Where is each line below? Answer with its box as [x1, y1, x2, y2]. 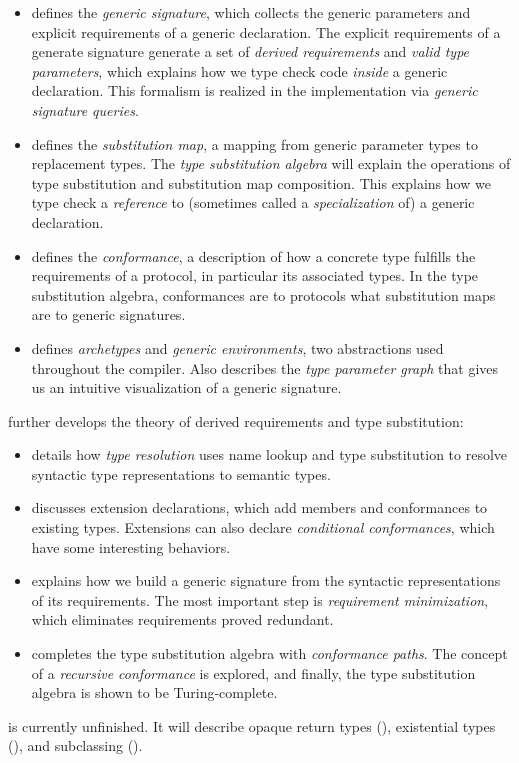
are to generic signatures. [31, 304, 186, 325]
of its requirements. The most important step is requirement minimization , [31, 589, 489, 610]
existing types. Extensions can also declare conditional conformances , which [31, 517, 495, 538]
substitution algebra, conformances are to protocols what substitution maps [31, 284, 496, 305]
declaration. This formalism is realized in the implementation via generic [31, 80, 478, 101]
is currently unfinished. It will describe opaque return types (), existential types [8, 715, 496, 736]
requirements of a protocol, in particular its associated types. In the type [31, 265, 479, 286]
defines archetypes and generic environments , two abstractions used [31, 337, 444, 358]
